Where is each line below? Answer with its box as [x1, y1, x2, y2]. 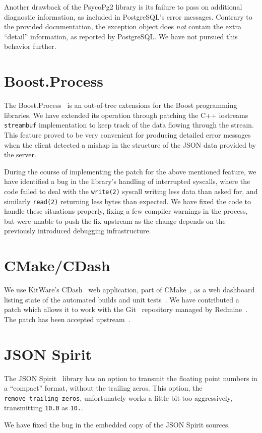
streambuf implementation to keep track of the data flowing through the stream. [4, 119, 254, 130]
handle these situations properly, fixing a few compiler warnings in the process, [4, 206, 248, 216]
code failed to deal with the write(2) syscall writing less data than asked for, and [4, 185, 258, 196]
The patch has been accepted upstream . [4, 314, 130, 324]
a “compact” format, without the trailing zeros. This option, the [4, 383, 203, 393]
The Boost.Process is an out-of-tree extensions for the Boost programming [4, 100, 237, 110]
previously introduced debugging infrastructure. [4, 225, 151, 236]
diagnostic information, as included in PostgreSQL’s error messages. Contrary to [4, 11, 252, 22]
